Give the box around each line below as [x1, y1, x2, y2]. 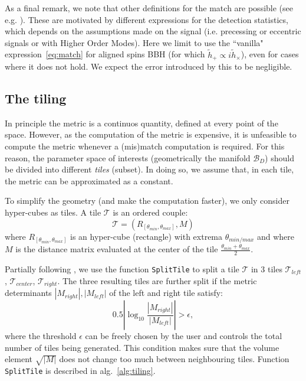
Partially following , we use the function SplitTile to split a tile [5, 262, 239, 275]
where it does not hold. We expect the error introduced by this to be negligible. [5, 60, 292, 73]
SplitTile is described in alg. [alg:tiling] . [5, 364, 156, 376]
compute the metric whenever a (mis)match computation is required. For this [5, 140, 285, 152]
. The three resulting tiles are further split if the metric [57, 274, 257, 286]
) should [265, 151, 294, 164]
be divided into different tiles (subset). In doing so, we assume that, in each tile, [5, 163, 294, 175]
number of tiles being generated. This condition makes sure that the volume [5, 341, 279, 353]
